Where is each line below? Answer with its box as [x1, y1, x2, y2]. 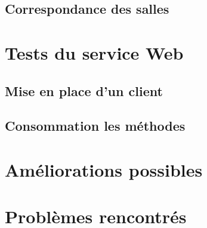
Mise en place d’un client [5, 81, 163, 100]
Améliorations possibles [5, 157, 203, 181]
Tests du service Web [5, 40, 184, 64]
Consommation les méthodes [5, 116, 186, 135]
